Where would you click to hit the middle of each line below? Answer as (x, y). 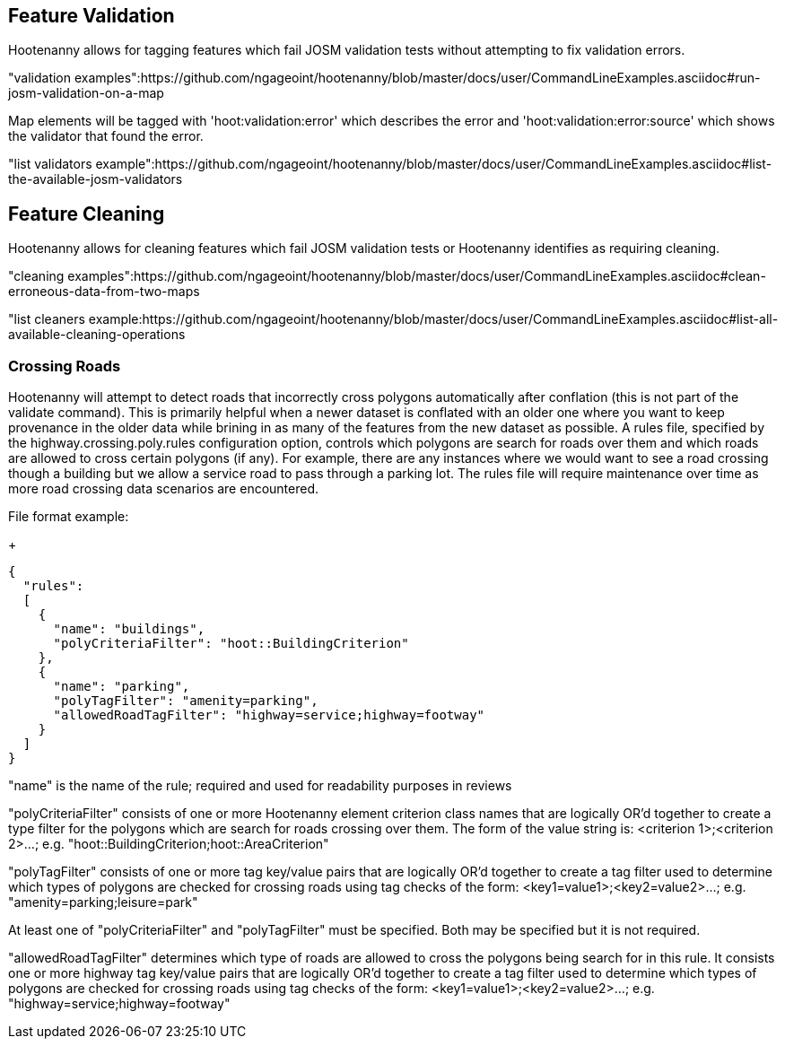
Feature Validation (92, 16)
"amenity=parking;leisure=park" (103, 902)
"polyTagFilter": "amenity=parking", (186, 701)
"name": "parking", (122, 687)
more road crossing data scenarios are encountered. (164, 489)
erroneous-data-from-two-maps (104, 292)
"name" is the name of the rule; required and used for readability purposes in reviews (260, 786)
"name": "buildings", (129, 629)
